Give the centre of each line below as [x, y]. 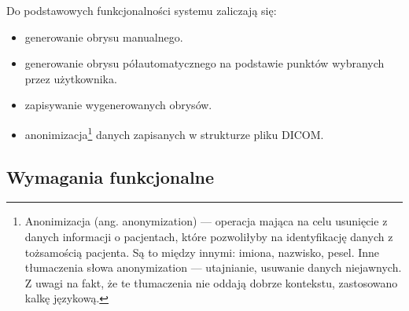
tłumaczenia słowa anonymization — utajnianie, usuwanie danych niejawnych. [213, 267]
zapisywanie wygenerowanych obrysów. [118, 105]
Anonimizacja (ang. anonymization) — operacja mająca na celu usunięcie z [206, 221]
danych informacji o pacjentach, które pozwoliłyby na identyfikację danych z [209, 237]
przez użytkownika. [71, 78]
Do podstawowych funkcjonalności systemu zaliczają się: [142, 10]
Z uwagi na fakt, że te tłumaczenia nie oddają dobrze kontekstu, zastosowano [211, 282]
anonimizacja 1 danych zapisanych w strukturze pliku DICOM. [174, 133]
